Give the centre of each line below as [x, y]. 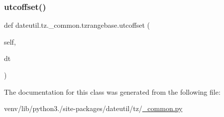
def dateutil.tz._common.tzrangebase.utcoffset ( [77, 25]
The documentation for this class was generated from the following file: [112, 91]
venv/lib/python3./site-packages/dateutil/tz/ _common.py [93, 108]
